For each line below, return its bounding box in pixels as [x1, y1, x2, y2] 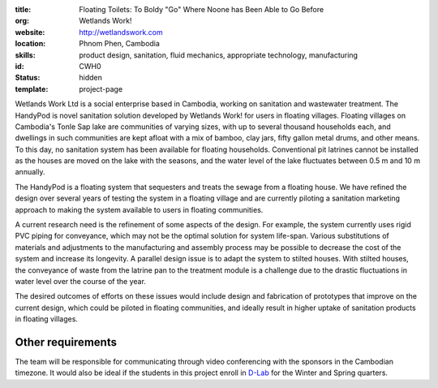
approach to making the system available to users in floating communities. [15, 205, 264, 214]
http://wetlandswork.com [79, 27, 164, 37]
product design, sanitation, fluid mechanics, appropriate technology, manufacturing [79, 50, 359, 60]
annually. [15, 167, 45, 177]
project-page [79, 84, 123, 93]
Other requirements [15, 335, 118, 349]
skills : [15, 50, 36, 60]
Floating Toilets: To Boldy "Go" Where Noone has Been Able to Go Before [79, 5, 324, 14]
